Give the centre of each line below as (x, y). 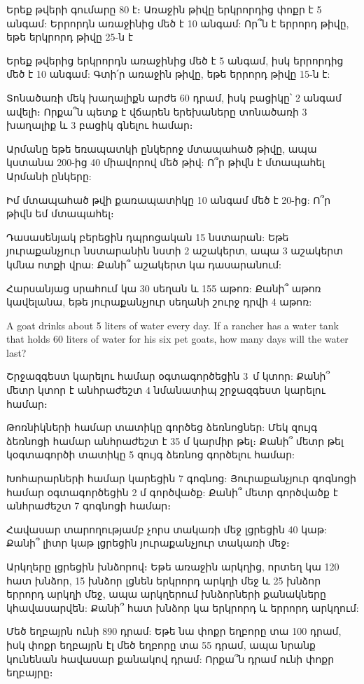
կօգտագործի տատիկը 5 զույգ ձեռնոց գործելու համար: (150, 454)
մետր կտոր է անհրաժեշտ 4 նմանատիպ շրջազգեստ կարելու (166, 390)
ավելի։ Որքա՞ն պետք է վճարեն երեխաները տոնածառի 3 (157, 111)
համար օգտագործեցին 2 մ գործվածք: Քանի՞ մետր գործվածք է (172, 492)
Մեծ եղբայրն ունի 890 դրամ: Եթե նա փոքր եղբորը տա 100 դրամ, (174, 631)
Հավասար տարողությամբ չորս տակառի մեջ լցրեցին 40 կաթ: (167, 529)
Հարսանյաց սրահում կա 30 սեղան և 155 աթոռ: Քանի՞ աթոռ (164, 288)
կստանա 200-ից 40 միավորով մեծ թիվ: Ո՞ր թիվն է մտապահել (166, 162)
